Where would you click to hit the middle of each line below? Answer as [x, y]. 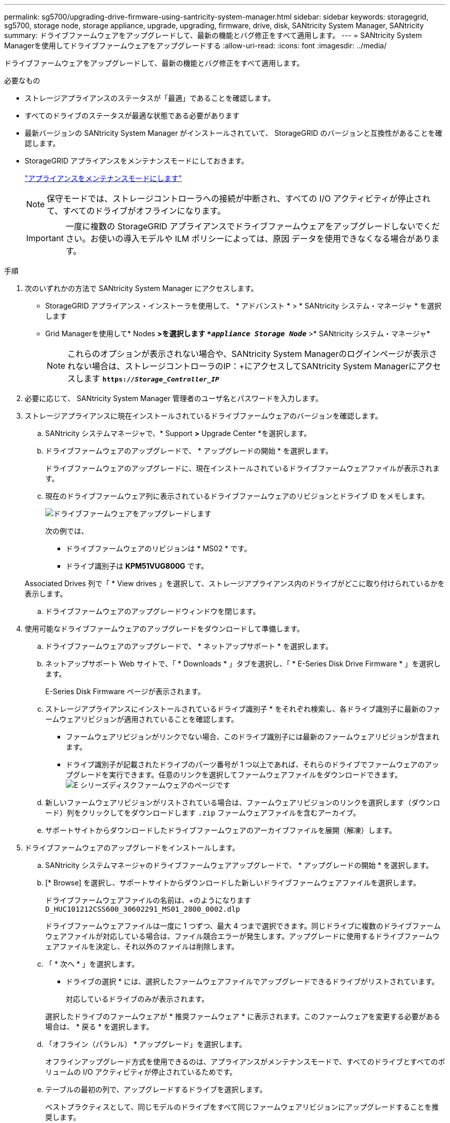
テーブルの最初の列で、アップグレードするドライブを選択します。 [156, 1089]
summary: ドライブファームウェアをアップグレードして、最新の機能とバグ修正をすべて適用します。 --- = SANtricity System [213, 35]
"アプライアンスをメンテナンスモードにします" [103, 178]
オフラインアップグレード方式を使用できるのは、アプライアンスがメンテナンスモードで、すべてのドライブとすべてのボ [245, 1062]
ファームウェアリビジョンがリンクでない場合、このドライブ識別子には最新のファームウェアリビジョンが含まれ [253, 737]
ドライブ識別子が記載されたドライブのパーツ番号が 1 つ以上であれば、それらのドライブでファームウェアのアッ [252, 764]
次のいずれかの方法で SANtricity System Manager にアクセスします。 [142, 288]
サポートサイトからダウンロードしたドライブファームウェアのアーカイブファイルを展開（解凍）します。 [221, 830]
